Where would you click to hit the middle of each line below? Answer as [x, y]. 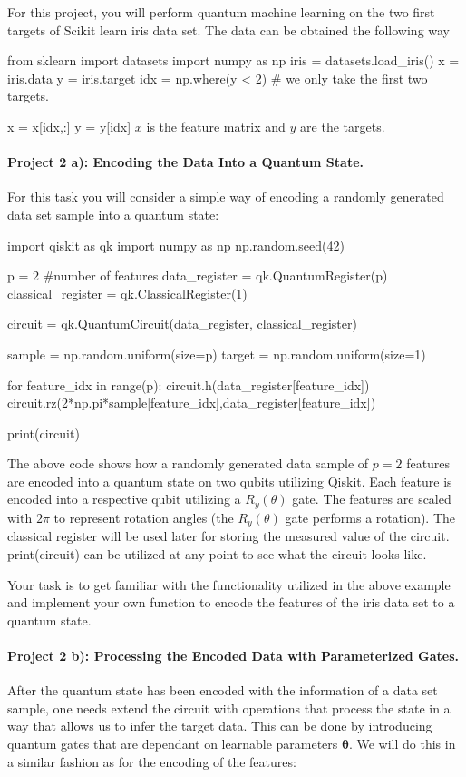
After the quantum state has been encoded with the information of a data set [223, 690]
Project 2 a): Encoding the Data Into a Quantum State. [185, 162]
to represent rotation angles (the [144, 517]
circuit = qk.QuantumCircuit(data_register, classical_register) [182, 324]
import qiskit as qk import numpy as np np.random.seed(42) [176, 245]
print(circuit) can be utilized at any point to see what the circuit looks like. [217, 553]
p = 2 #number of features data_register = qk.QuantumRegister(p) [198, 275]
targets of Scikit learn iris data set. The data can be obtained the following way [229, 30]
